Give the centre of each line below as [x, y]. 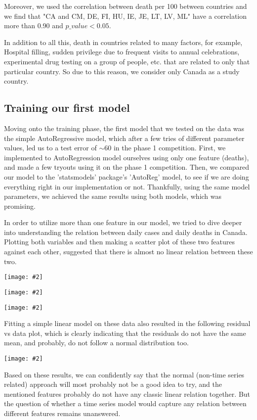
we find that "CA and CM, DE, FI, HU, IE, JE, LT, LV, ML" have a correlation [126, 16]
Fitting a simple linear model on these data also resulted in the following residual [127, 323]
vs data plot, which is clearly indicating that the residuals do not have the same [125, 333]
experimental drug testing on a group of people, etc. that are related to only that [127, 61]
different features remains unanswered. [62, 413]
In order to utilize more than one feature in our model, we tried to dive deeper [123, 222]
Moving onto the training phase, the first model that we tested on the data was [124, 128]
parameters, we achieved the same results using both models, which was [113, 196]
